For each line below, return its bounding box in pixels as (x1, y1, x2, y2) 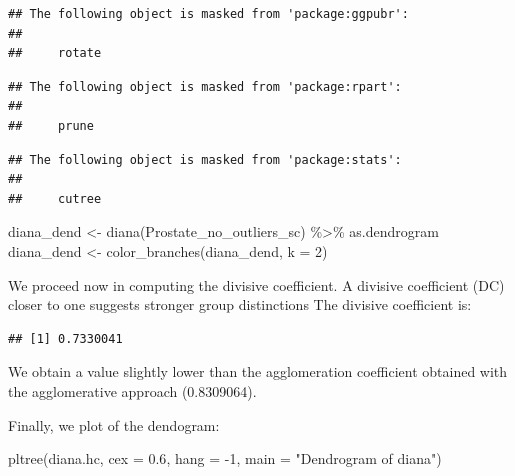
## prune (8, 118, 94, 133)
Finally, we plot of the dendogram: (8, 414, 220, 435)
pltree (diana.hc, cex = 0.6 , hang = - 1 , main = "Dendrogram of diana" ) (8, 448, 442, 469)
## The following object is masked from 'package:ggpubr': (8, 7, 409, 21)
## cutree (8, 191, 102, 206)
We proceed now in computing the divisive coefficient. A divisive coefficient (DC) (8, 274, 505, 295)
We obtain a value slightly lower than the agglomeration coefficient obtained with (8, 361, 508, 382)
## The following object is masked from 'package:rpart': (8, 79, 402, 94)
